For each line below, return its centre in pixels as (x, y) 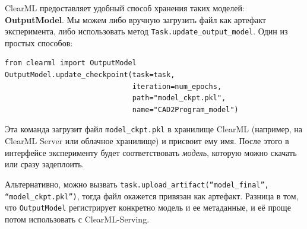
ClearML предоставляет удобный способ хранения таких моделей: (125, 8)
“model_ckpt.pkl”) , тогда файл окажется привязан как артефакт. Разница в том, (152, 195)
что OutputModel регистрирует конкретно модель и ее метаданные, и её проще (148, 207)
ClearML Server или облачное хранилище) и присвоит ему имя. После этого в (147, 141)
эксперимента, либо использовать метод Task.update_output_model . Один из (146, 31)
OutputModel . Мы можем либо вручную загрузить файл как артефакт (135, 19)
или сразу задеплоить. (45, 164)
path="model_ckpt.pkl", (179, 98)
